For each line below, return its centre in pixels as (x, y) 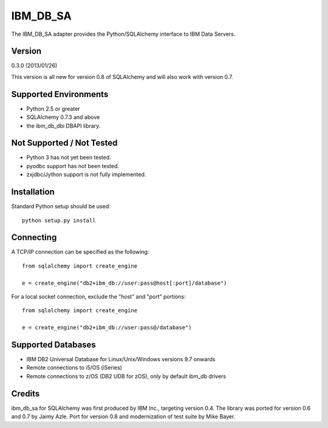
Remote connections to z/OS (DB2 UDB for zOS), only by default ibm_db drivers (126, 376)
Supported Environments (60, 94)
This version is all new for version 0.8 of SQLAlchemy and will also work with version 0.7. (122, 76)
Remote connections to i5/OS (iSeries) (74, 368)
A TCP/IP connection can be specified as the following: (80, 252)
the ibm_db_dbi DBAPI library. (63, 126)
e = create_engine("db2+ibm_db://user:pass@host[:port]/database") (125, 283)
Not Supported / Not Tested (64, 143)
